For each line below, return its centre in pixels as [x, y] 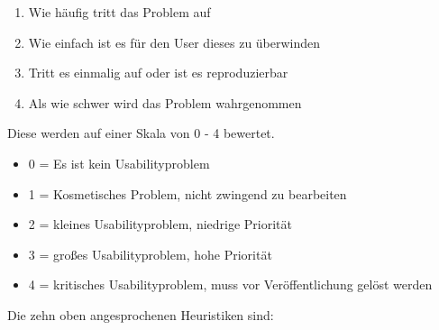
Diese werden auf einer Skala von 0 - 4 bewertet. [141, 133]
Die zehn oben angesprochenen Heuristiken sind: [141, 314]
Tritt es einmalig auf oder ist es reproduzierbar [158, 73]
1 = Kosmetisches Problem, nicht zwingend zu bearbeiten [187, 193]
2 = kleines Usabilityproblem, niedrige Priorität [160, 224]
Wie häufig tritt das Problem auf [119, 12]
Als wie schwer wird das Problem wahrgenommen [165, 102]
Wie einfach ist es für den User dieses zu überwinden [174, 42]
